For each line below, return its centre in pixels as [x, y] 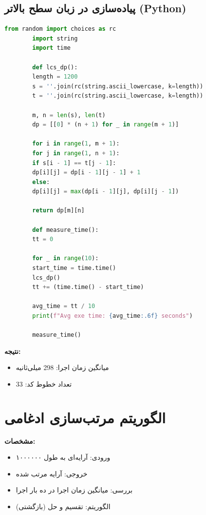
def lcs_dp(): [55, 67]
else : [41, 182]
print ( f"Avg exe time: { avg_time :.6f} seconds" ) [112, 316]
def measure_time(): [66, 230]
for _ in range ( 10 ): [66, 258]
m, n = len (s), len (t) [69, 115]
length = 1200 [55, 77]
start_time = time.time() [74, 268]
